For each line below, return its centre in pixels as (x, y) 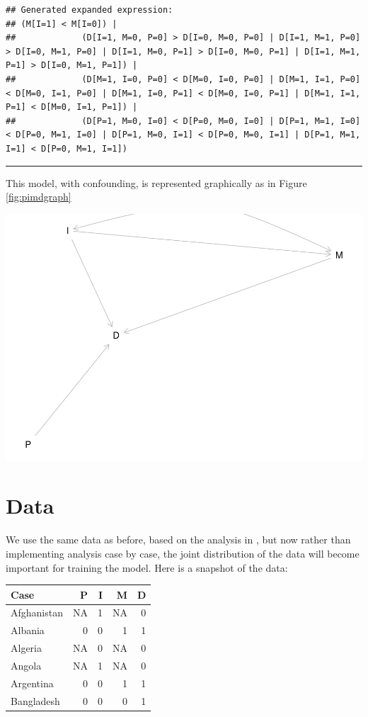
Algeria (26, 648)
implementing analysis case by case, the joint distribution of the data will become (183, 553)
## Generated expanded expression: (90, 10)
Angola (26, 666)
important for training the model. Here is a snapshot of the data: (147, 567)
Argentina (32, 683)
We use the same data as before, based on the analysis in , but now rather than (178, 540)
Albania (28, 630)
